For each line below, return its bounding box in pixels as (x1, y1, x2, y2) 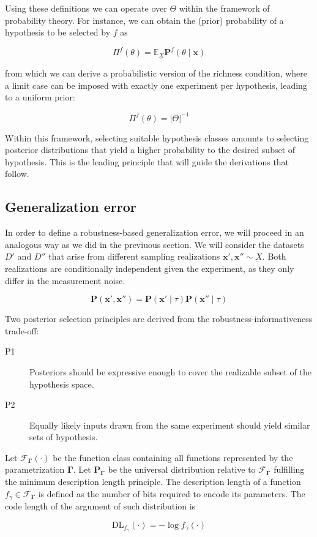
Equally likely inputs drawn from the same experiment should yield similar (29, 418, 310, 431)
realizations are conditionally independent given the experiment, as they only (5, 261, 294, 274)
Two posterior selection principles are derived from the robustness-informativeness (5, 312, 313, 325)
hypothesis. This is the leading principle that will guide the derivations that (5, 155, 289, 168)
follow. (5, 167, 29, 180)
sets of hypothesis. (29, 430, 98, 443)
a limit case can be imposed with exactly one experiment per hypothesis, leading (5, 78, 307, 91)
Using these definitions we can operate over (5, 2, 167, 14)
